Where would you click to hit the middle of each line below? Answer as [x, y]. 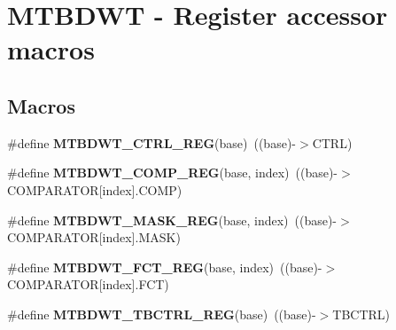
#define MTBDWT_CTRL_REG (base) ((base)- [151, 142]
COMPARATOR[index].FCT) [88, 284]
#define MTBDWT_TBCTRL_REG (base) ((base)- [162, 314]
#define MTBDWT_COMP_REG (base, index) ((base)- [173, 173]
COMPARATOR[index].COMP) [95, 189]
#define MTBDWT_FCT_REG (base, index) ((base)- [165, 267]
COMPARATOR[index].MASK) [94, 237]
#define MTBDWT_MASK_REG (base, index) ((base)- [172, 220]
